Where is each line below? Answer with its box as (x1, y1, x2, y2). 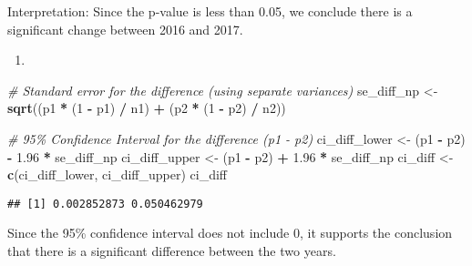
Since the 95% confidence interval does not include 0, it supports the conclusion (7, 223, 453, 242)
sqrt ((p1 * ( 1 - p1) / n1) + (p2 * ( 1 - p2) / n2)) (7, 98, 286, 118)
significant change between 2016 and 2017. (7, 19, 243, 38)
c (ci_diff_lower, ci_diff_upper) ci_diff (7, 165, 227, 184)
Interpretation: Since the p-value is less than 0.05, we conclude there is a (7, 2, 413, 20)
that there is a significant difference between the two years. (7, 241, 336, 260)
